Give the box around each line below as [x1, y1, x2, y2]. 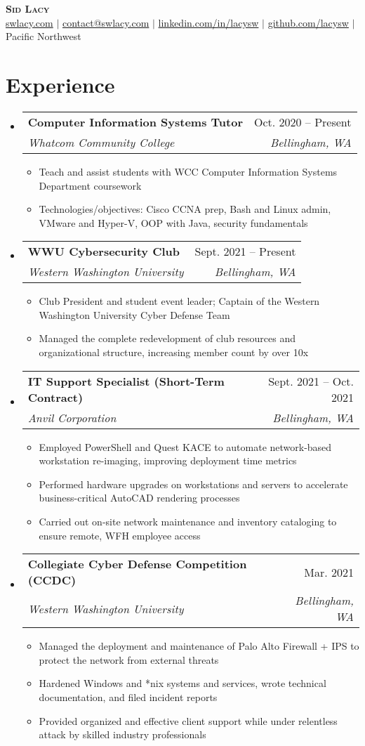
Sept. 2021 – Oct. [268, 372, 354, 389]
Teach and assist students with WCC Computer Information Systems [39, 164, 338, 178]
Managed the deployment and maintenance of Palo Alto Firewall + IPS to [39, 639, 359, 653]
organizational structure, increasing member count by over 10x [39, 345, 309, 360]
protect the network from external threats [39, 652, 219, 667]
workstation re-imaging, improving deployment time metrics [39, 453, 297, 468]
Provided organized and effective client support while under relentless [39, 713, 338, 728]
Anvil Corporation [27, 409, 117, 426]
